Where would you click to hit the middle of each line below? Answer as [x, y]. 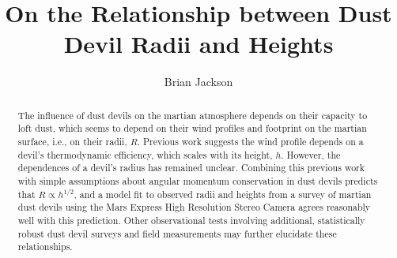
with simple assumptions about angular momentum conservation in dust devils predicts [198, 180]
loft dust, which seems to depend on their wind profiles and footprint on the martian [192, 128]
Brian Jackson [198, 82]
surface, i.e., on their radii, [72, 142]
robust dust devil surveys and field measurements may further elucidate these [177, 233]
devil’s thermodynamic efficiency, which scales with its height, [145, 154]
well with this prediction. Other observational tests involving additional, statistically [191, 220]
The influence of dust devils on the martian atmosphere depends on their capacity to [193, 115]
